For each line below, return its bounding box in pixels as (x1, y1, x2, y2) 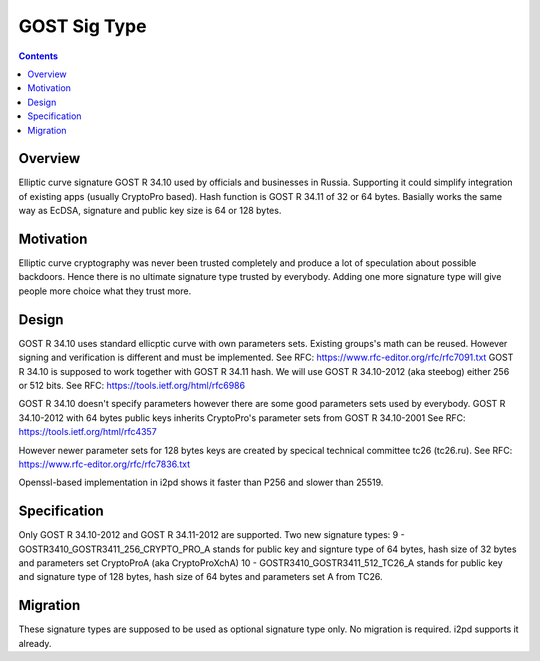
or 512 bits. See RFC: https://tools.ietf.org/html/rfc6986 (18, 379, 245, 391)
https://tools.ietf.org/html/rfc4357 (18, 426, 157, 438)
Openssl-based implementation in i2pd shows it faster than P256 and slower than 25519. (18, 476, 384, 489)
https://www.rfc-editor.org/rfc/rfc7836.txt (18, 458, 190, 470)
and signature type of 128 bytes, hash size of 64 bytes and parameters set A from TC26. (18, 571, 383, 583)
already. (18, 637, 52, 649)
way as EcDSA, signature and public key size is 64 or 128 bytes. (18, 205, 282, 217)
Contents (18, 50, 59, 62)
